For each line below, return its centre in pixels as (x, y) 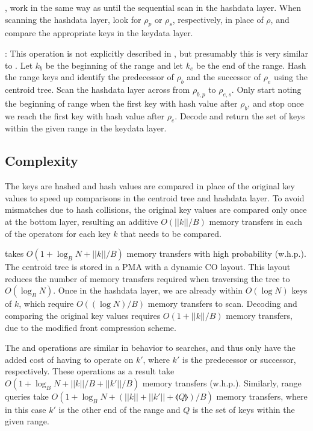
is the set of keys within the (243, 409)
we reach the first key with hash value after (85, 115)
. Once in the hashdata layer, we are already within (148, 290)
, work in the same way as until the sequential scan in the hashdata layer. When (153, 7)
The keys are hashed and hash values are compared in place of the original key (150, 186)
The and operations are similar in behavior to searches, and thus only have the (150, 348)
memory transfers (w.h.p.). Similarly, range (222, 382)
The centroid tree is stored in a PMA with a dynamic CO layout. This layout (148, 267)
